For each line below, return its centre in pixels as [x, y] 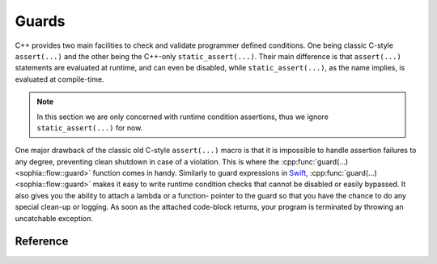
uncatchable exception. [54, 218]
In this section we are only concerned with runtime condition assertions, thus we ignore [183, 117]
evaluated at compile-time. [59, 79]
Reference [42, 242]
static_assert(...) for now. [90, 128]
